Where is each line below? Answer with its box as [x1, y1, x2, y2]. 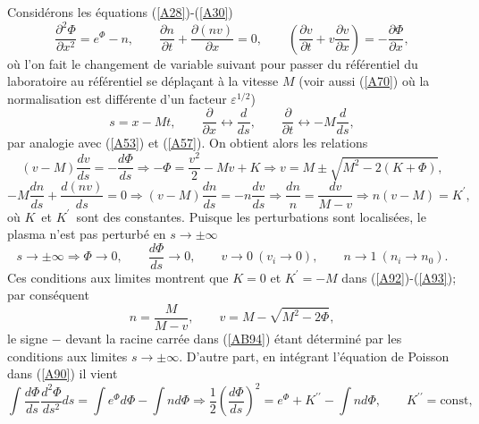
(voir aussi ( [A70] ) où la [298, 72, 430, 90]
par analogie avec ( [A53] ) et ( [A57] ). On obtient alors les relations [7, 133, 368, 152]
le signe [7, 329, 48, 347]
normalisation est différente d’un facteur [7, 89, 227, 107]
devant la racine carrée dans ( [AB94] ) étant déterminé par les [65, 329, 402, 347]
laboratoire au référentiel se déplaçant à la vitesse [7, 72, 279, 90]
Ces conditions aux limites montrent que [7, 267, 229, 286]
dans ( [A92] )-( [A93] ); [341, 267, 457, 286]
